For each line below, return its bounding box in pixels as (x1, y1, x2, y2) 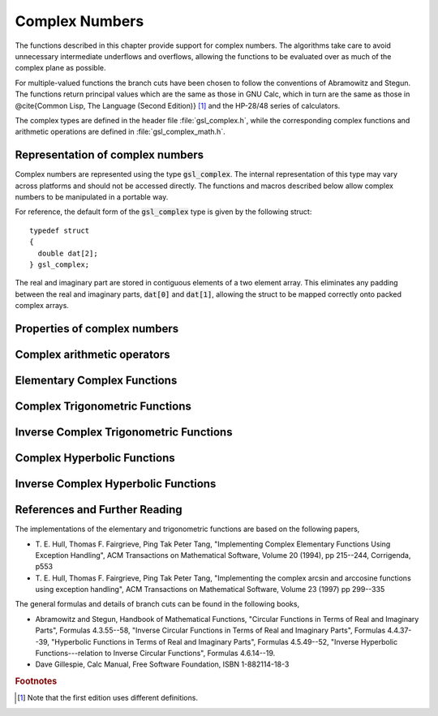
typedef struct (29, 225, 90, 235)
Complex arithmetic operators (15, 347, 170, 361)
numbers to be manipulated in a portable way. (15, 191, 169, 202)
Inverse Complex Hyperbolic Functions (15, 477, 217, 491)
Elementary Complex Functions (15, 373, 178, 387)
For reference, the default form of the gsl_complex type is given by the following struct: (15, 207, 312, 217)
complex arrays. (15, 301, 69, 311)
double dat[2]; (37, 248, 98, 258)
